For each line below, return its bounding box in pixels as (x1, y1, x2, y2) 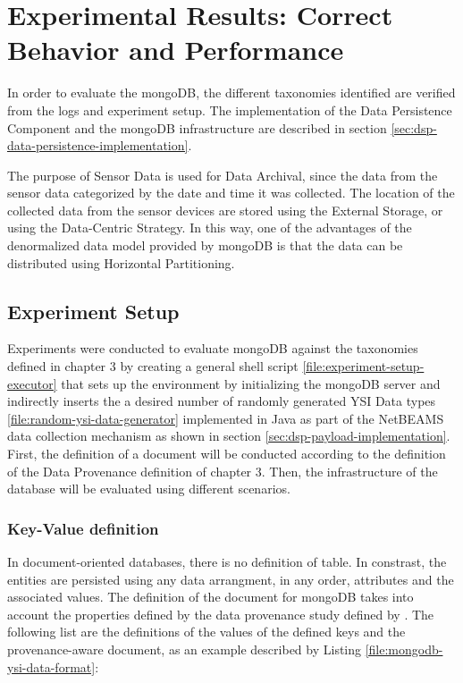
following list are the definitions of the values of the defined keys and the (7, 622, 406, 641)
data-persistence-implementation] (7, 136, 189, 155)
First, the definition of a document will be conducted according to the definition (7, 444, 446, 463)
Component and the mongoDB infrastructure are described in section (7, 118, 387, 137)
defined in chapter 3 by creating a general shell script (7, 357, 299, 375)
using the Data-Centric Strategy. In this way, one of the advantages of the (7, 218, 412, 237)
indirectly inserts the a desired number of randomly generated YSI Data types (7, 392, 436, 410)
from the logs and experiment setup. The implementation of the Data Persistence (7, 100, 452, 119)
